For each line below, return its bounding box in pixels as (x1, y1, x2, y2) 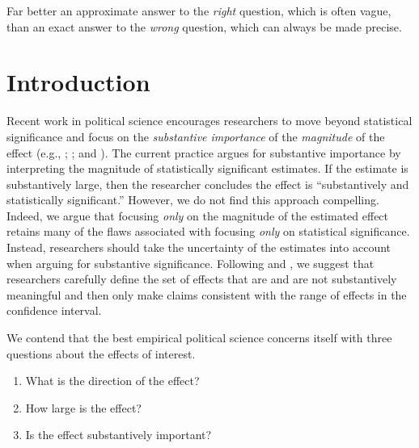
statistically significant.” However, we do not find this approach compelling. (6, 191, 379, 208)
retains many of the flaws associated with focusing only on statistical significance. (6, 223, 410, 240)
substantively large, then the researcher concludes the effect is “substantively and (6, 175, 409, 192)
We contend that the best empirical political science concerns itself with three (6, 329, 392, 346)
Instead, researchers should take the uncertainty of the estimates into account (6, 239, 391, 256)
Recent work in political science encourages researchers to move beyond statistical (6, 112, 413, 129)
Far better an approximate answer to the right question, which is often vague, (6, 2, 391, 19)
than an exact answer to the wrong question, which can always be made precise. (6, 18, 402, 35)
